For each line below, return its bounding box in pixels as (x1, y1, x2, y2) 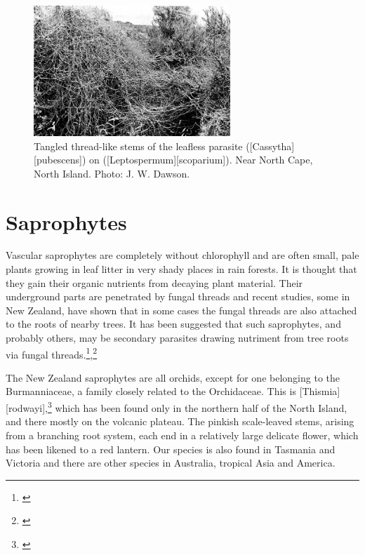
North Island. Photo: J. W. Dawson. (34, 166, 190, 180)
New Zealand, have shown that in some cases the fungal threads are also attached (6, 302, 357, 317)
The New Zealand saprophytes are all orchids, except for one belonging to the (6, 370, 340, 385)
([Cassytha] (246, 138, 295, 153)
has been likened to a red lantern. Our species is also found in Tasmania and (6, 441, 336, 456)
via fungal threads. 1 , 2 (6, 345, 98, 361)
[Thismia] (299, 384, 340, 399)
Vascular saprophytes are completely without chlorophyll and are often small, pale (6, 248, 359, 262)
